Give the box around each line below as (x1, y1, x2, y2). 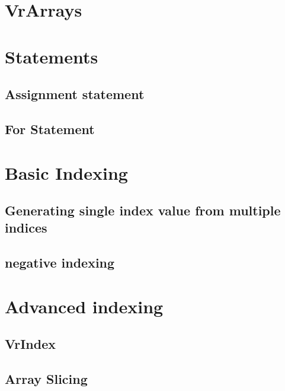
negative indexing (5, 253, 115, 272)
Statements (5, 44, 98, 68)
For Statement (5, 119, 95, 138)
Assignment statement (5, 85, 145, 103)
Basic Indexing (5, 160, 128, 185)
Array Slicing (5, 370, 88, 388)
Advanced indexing (5, 294, 164, 318)
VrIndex (5, 335, 56, 353)
